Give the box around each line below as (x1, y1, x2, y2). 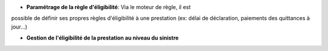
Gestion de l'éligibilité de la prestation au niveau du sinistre (26, 34, 179, 42)
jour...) (11, 23, 27, 30)
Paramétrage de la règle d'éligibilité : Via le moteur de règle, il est (26, 4, 191, 10)
